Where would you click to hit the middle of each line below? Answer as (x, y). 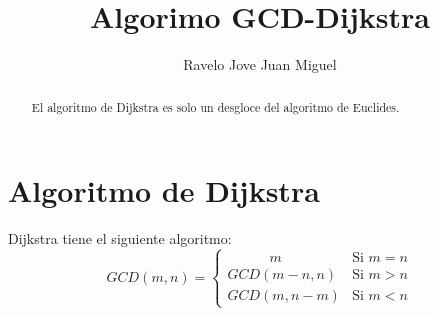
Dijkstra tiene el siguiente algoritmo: (120, 238)
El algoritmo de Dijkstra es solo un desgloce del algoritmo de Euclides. (215, 106)
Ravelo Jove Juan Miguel (260, 64)
